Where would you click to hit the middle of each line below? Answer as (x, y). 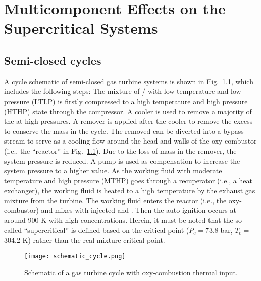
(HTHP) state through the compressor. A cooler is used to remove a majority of (128, 111)
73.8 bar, (219, 230)
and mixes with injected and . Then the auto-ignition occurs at (139, 210)
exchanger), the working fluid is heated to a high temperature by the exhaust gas (130, 190)
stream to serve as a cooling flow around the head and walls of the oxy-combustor (130, 141)
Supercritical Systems (81, 28)
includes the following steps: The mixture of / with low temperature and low (123, 91)
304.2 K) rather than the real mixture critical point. (85, 240)
